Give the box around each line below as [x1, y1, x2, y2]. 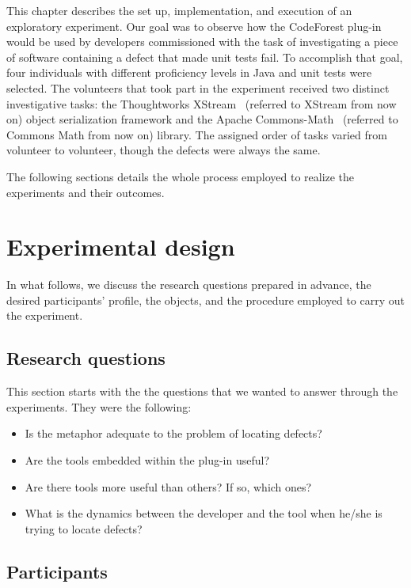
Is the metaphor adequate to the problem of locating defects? [25, 425, 322, 442]
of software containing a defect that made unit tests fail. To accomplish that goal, [6, 48, 403, 65]
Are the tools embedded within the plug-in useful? [25, 452, 270, 469]
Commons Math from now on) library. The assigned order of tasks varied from [6, 126, 387, 142]
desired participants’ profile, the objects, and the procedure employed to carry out [6, 291, 405, 308]
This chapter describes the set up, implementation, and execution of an [6, 2, 352, 18]
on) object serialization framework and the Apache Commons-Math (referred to [6, 111, 398, 127]
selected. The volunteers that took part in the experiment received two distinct [6, 79, 390, 96]
